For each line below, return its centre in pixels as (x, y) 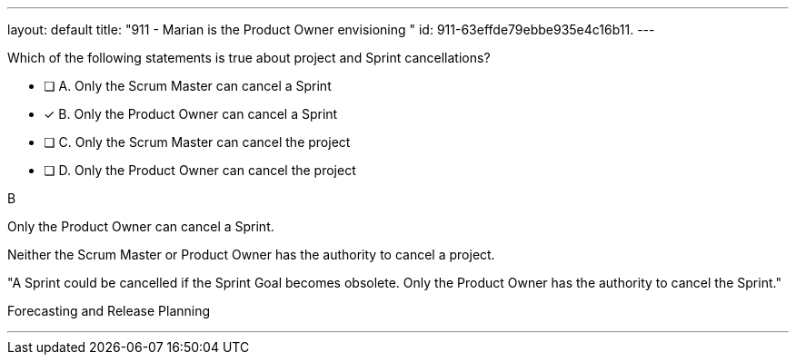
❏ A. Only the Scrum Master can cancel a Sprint (188, 86)
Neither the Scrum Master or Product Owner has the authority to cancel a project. (251, 254)
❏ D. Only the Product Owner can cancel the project (200, 170)
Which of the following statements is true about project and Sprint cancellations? (249, 58)
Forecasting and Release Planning (109, 311)
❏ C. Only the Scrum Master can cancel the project (197, 142)
